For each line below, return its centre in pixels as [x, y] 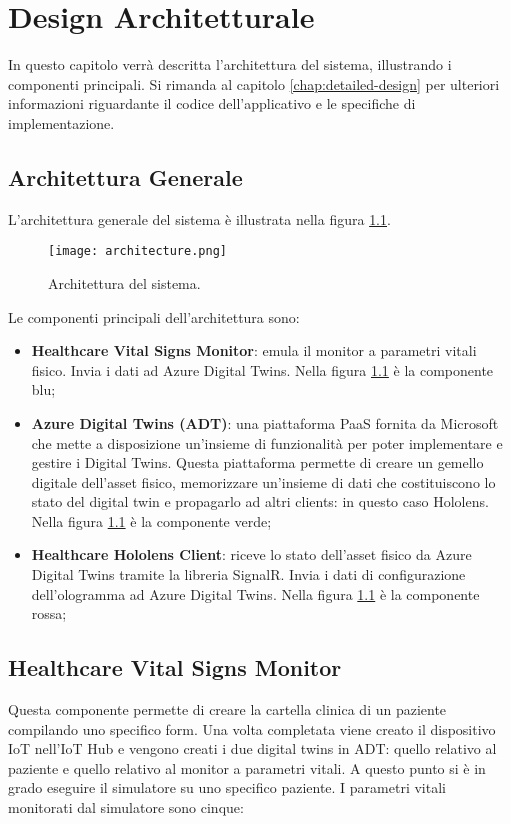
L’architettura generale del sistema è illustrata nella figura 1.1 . [199, 218]
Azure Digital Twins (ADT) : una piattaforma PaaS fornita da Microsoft [265, 422]
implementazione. [61, 122]
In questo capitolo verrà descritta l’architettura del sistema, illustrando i [230, 64]
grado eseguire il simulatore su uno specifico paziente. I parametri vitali [227, 787]
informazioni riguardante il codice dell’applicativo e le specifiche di [212, 103]
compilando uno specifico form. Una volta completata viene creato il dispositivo [252, 728]
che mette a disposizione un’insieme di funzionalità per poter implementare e [267, 442]
